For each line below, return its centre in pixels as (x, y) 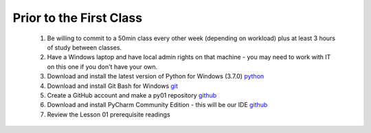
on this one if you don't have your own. (102, 66)
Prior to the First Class (78, 18)
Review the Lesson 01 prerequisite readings (109, 114)
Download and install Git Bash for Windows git (113, 86)
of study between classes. (85, 47)
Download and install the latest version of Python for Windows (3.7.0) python (156, 76)
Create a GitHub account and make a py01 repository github (132, 95)
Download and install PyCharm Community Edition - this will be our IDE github (157, 105)
